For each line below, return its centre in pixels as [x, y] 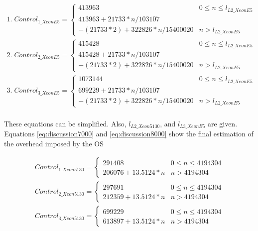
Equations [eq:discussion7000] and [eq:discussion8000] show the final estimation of [129, 134]
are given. [222, 123]
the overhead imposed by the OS [54, 143]
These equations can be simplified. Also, [65, 123]
